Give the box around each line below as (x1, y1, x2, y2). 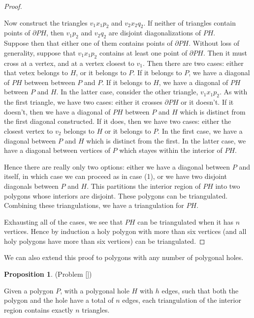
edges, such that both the (161, 285, 239, 295)
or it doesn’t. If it (181, 97, 234, 107)
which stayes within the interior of (119, 145, 222, 155)
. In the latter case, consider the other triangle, (56, 87, 198, 97)
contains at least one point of (99, 47, 188, 58)
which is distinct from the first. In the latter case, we (86, 135, 246, 145)
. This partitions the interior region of (87, 180, 201, 191)
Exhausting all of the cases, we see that (4, 216, 123, 227)
